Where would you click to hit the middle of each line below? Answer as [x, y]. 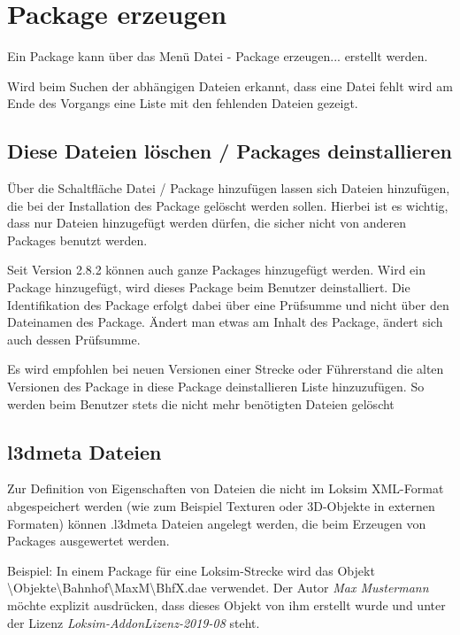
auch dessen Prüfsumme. [74, 339]
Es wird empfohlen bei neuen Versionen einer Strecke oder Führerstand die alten [226, 369]
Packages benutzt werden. [77, 240]
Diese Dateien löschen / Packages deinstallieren [230, 151]
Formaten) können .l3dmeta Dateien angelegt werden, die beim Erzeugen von [217, 523]
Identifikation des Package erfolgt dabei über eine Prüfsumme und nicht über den [228, 304]
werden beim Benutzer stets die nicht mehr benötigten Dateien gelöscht [201, 403]
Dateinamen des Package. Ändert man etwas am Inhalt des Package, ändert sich [225, 322]
